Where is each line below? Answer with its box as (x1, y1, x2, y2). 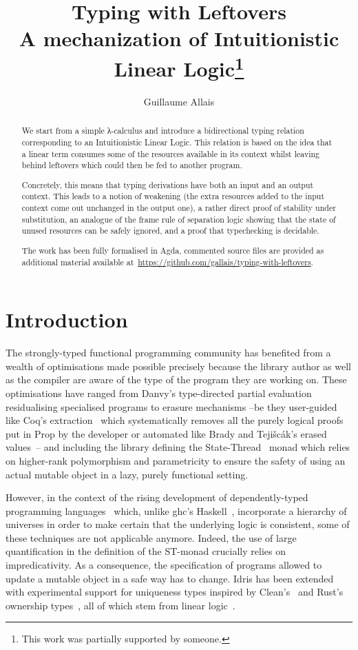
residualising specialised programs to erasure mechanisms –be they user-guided (6, 399, 337, 414)
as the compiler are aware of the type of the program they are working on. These (6, 372, 347, 387)
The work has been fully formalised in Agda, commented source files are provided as (21, 244, 324, 256)
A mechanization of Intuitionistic (19, 24, 339, 52)
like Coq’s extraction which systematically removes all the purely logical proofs (6, 413, 344, 427)
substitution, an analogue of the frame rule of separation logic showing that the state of (21, 213, 336, 225)
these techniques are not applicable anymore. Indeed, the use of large (6, 530, 297, 545)
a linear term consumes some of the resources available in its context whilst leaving (21, 148, 320, 159)
